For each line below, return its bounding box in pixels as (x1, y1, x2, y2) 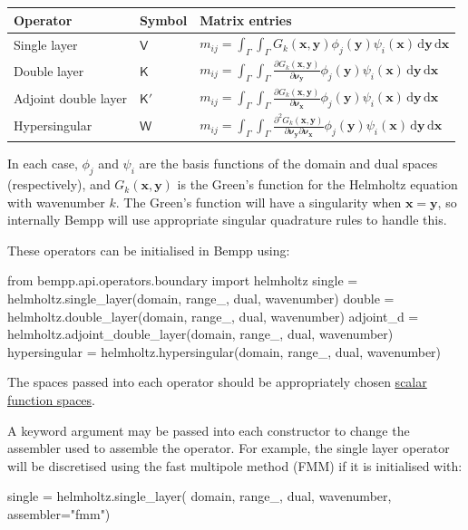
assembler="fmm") (7, 505, 111, 524)
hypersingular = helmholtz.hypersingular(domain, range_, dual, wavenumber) (7, 342, 442, 361)
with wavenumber (7, 192, 105, 211)
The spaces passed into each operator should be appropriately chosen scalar (7, 372, 427, 391)
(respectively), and (7, 175, 111, 194)
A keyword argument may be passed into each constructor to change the (7, 420, 410, 439)
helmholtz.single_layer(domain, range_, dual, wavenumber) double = (7, 289, 395, 308)
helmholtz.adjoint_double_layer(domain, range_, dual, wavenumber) (7, 324, 394, 343)
